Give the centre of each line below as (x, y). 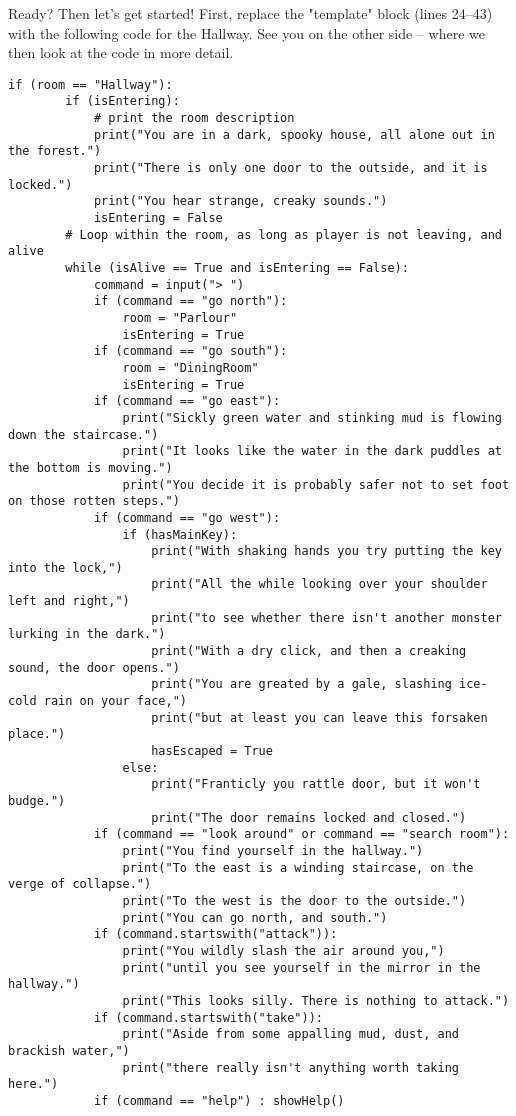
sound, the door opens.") (94, 667)
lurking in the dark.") (87, 634)
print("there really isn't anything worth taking (291, 1067)
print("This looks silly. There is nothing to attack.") (316, 1000)
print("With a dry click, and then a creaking (309, 651)
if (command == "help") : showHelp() (219, 1100)
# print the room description (194, 118)
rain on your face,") (115, 701)
